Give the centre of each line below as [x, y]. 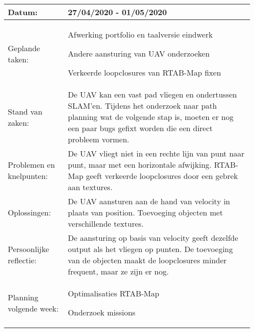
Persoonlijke [29, 249]
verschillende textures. [106, 224]
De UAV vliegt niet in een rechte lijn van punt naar [156, 153]
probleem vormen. [99, 139]
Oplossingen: [30, 212]
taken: [18, 59]
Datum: [23, 12]
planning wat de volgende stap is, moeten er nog [151, 117]
